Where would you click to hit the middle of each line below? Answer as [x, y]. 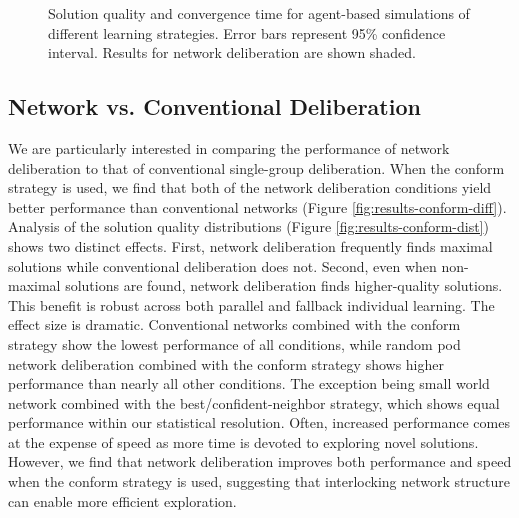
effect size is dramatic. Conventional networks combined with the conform [234, 324]
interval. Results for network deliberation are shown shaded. [232, 52]
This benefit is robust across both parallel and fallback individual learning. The [251, 304]
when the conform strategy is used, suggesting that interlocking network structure [259, 481]
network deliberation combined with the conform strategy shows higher [226, 363]
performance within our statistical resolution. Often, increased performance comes [259, 422]
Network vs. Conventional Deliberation [214, 106]
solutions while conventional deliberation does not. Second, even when [222, 265]
